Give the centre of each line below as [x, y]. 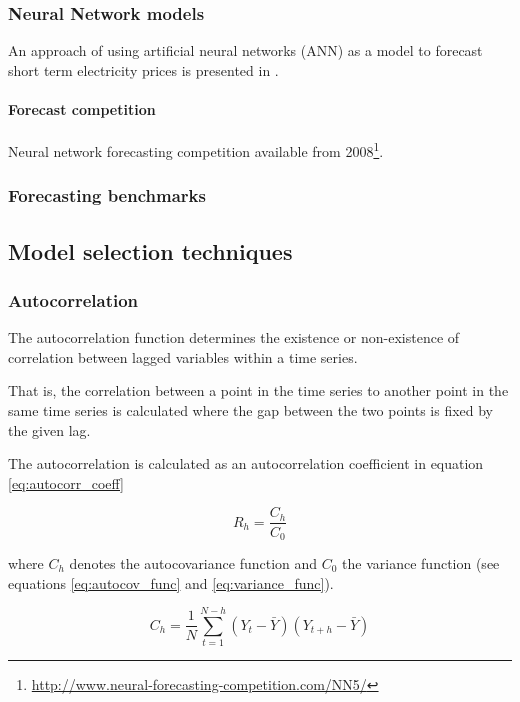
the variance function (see [421, 562]
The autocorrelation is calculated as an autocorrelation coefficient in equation [246, 463]
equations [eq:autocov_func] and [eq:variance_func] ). [171, 582]
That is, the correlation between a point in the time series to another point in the [258, 390]
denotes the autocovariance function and [193, 562]
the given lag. [49, 429]
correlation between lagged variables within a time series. [183, 356]
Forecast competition [82, 109]
